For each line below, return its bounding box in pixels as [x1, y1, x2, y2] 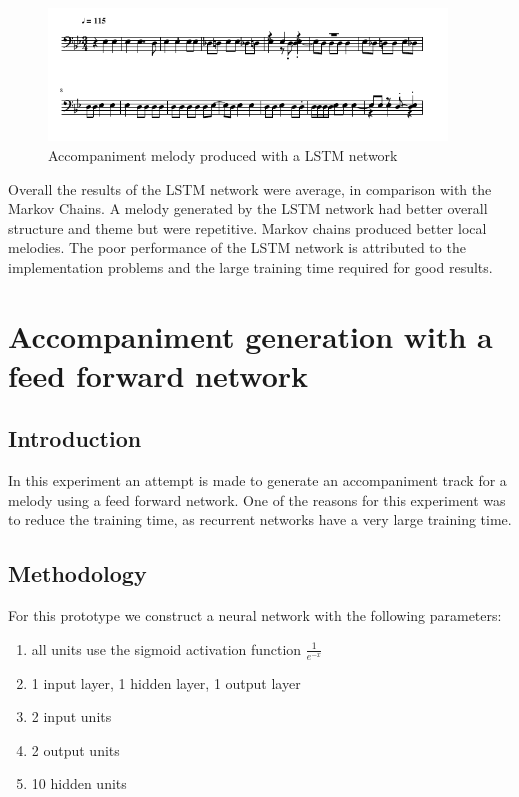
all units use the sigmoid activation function [31, 638, 302, 659]
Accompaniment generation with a [8, 315, 493, 356]
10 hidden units [31, 773, 127, 794]
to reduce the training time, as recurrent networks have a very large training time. [8, 509, 512, 530]
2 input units [31, 706, 112, 727]
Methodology [8, 558, 147, 589]
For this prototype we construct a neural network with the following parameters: [8, 605, 502, 626]
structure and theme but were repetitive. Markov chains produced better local [8, 217, 487, 238]
